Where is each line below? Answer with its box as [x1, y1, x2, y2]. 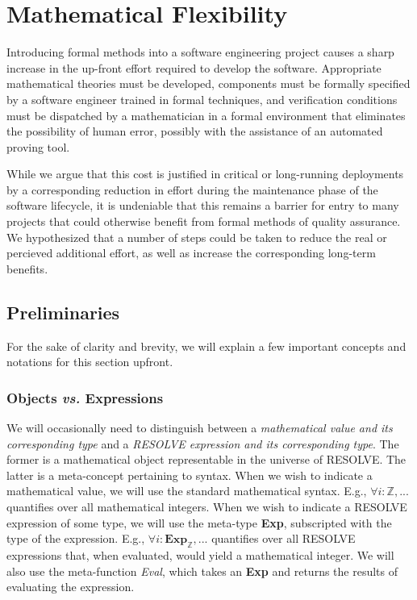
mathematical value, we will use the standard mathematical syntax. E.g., [6, 482, 367, 499]
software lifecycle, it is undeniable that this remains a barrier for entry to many [6, 197, 399, 214]
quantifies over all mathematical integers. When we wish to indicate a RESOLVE [6, 498, 407, 515]
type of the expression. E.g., [6, 530, 145, 547]
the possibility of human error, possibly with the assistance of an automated [6, 123, 383, 140]
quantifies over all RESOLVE [211, 530, 356, 547]
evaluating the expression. [6, 578, 135, 595]
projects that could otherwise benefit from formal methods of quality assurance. [6, 213, 401, 230]
